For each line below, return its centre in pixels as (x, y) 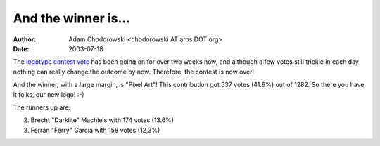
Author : (25, 39)
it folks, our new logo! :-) (49, 94)
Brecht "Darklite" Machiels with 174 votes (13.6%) (102, 120)
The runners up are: (42, 107)
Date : (21, 48)
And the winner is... (71, 18)
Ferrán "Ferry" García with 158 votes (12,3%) (95, 130)
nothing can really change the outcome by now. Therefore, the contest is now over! (134, 72)
